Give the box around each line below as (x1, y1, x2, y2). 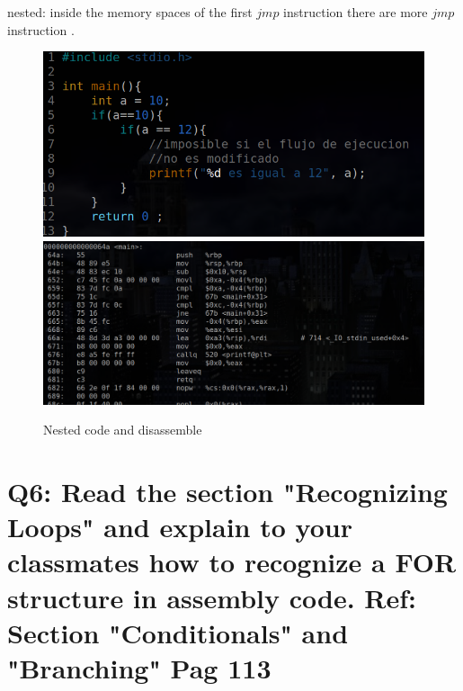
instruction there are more (283, 3, 428, 21)
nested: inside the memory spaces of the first (7, 3, 253, 21)
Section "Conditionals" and (7, 614, 349, 651)
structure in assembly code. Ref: (7, 579, 417, 615)
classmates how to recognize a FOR (7, 543, 457, 580)
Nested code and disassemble (43, 420, 202, 439)
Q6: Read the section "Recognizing (7, 473, 448, 510)
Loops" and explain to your (7, 508, 352, 545)
